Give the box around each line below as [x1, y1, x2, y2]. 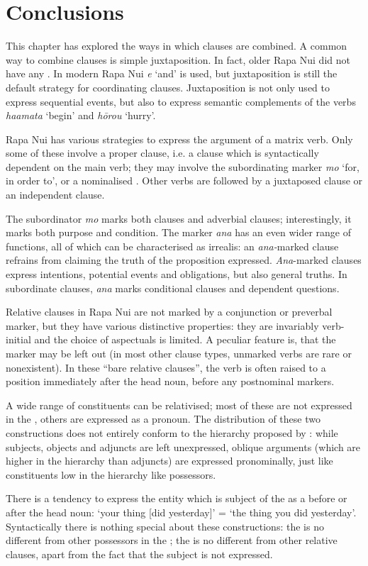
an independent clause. [6, 187, 105, 202]
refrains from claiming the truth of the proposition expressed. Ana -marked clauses [6, 253, 362, 267]
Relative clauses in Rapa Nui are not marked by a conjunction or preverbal [6, 304, 333, 319]
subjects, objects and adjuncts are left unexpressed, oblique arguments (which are [6, 439, 361, 454]
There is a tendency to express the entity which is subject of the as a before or [6, 491, 347, 506]
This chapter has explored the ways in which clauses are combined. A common [6, 38, 347, 53]
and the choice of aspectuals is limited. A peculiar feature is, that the [34, 332, 336, 347]
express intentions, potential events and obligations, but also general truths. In [6, 267, 347, 282]
